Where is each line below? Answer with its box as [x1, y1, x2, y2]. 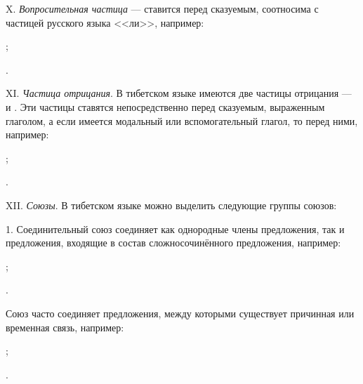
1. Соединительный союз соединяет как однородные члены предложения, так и [6, 221, 345, 236]
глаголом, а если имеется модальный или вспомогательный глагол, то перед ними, [6, 113, 358, 128]
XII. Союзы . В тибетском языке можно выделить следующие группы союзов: [6, 197, 337, 212]
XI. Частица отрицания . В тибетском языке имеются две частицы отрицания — [6, 86, 352, 100]
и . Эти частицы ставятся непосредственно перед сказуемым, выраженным [6, 99, 325, 114]
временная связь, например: [6, 319, 124, 334]
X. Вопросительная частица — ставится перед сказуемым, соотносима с [6, 1, 319, 15]
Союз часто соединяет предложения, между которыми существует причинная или [6, 305, 355, 320]
